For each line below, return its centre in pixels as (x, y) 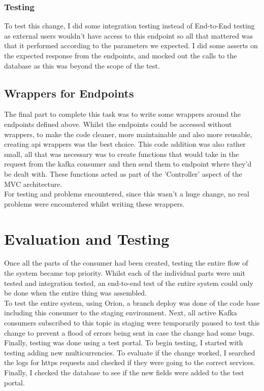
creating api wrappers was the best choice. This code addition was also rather (125, 144)
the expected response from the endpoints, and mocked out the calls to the (121, 55)
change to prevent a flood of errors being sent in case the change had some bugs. (129, 332)
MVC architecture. (33, 184)
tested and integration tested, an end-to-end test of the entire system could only (129, 283)
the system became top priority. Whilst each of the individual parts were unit (125, 273)
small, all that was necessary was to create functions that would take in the (122, 154)
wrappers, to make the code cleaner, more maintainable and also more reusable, (128, 134)
